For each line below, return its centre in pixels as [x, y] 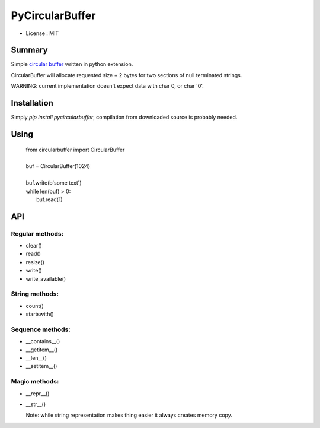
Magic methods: [35, 382]
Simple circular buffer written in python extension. [72, 64]
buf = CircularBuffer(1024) [58, 166]
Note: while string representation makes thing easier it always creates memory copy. [129, 415]
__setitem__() [41, 366]
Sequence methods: [41, 329]
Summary [29, 50]
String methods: [35, 294]
